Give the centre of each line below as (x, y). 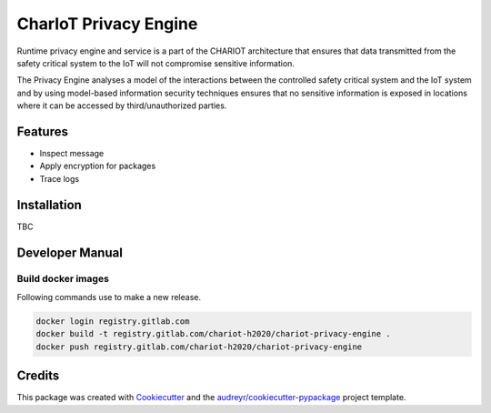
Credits (38, 376)
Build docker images (63, 279)
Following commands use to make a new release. (109, 297)
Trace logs (60, 178)
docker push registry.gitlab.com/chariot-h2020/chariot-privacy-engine (199, 347)
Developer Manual (70, 252)
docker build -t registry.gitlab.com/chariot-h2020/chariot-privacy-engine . (213, 334)
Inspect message (72, 154)
